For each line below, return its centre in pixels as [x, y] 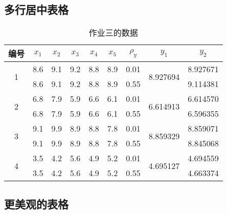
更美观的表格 [36, 204]
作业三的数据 [113, 33]
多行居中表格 [36, 9]
